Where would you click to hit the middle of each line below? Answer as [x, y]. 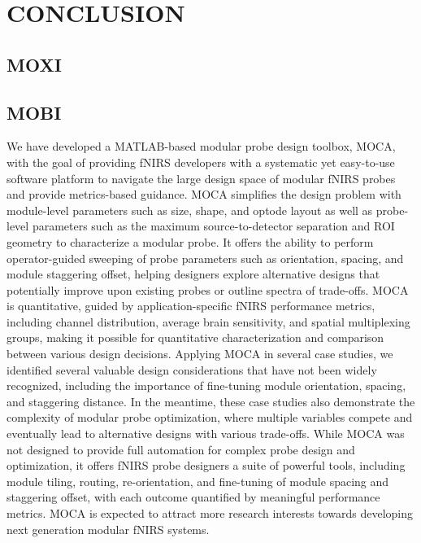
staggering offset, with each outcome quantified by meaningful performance [193, 497]
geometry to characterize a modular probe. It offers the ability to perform [190, 241]
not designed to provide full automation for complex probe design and [181, 449]
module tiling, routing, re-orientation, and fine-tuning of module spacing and [198, 481]
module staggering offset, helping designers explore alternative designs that [193, 274]
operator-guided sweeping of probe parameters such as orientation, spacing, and [205, 258]
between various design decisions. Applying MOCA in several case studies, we [200, 354]
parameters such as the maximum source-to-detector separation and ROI [213, 226]
